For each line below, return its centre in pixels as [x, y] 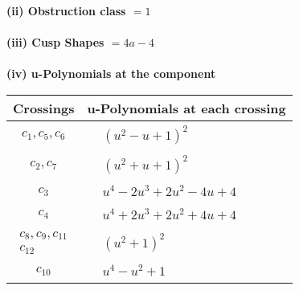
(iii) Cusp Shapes [55, 42]
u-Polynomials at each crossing [186, 108]
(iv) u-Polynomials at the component [111, 74]
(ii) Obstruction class [66, 10]
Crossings [44, 108]
